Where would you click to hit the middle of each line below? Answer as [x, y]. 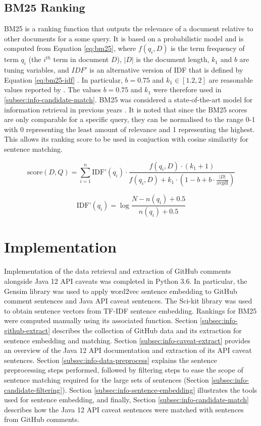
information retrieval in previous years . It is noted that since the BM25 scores [126, 109]
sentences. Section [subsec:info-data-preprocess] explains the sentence [111, 360]
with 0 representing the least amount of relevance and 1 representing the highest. [129, 129]
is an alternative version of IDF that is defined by [166, 70]
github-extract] [27, 330]
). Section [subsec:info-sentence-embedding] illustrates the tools [160, 389]
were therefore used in [187, 89]
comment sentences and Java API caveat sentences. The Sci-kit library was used [128, 301]
